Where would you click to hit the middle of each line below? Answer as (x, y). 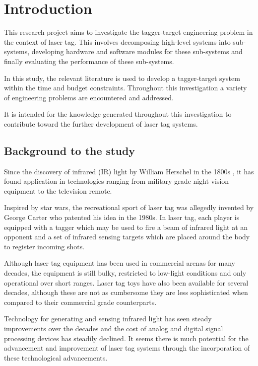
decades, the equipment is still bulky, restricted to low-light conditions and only (125, 273)
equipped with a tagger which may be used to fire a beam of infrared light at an (126, 227)
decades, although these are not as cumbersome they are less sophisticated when (126, 292)
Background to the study (70, 150)
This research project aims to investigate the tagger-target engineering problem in (129, 32)
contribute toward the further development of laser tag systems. (101, 123)
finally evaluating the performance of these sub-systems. (89, 61)
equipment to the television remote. (58, 190)
